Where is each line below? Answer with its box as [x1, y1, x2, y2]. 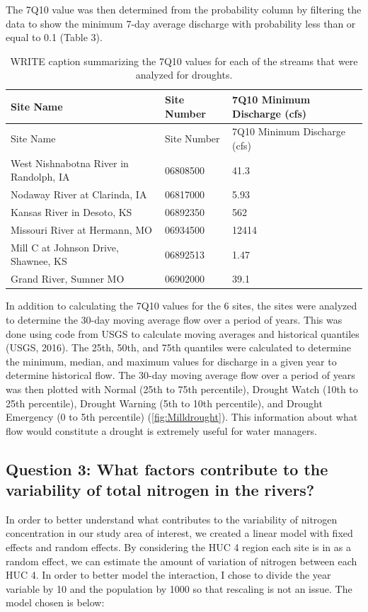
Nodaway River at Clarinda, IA [11, 187, 147, 202]
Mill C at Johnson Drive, [11, 239, 119, 254]
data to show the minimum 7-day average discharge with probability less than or [6, 16, 356, 30]
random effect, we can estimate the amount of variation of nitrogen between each [6, 553, 357, 568]
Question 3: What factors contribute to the [6, 458, 328, 480]
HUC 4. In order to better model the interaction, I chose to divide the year [6, 567, 331, 582]
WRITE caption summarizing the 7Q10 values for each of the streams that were [10, 53, 358, 68]
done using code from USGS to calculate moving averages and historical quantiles [6, 326, 360, 341]
